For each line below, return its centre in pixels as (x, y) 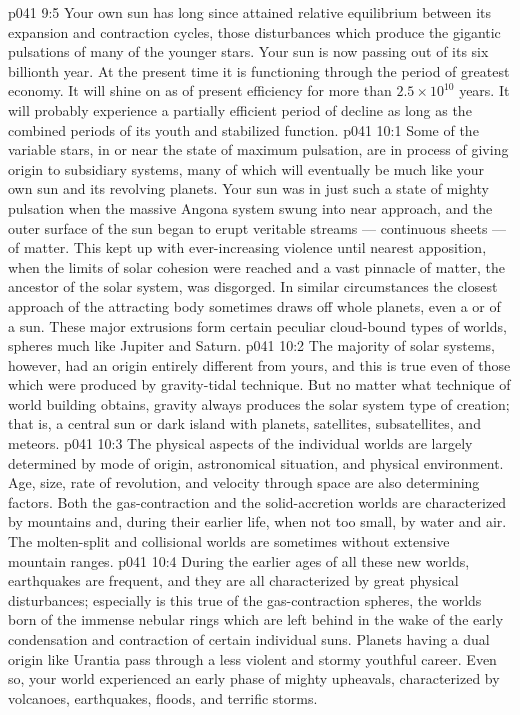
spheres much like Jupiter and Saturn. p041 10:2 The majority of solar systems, (251, 345)
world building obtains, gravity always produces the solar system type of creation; (259, 403)
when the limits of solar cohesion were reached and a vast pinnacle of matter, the (257, 266)
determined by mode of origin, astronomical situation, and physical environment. (256, 462)
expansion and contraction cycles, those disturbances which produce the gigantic (254, 31)
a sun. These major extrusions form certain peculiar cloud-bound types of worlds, (257, 325)
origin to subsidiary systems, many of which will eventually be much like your (246, 168)
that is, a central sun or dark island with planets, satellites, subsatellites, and (244, 423)
